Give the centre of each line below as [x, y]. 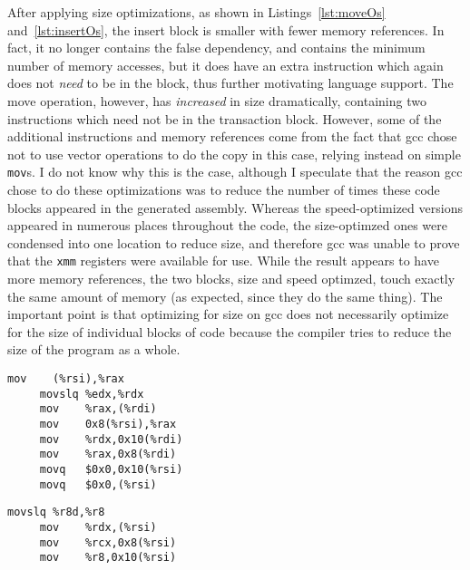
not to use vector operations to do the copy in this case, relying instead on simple [234, 154]
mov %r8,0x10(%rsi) [108, 558]
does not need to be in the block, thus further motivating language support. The [230, 83]
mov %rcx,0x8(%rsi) [108, 542]
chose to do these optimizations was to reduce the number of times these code [224, 189]
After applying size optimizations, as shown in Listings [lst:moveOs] [196, 12]
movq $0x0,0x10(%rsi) [111, 469]
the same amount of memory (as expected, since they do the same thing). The [225, 296]
